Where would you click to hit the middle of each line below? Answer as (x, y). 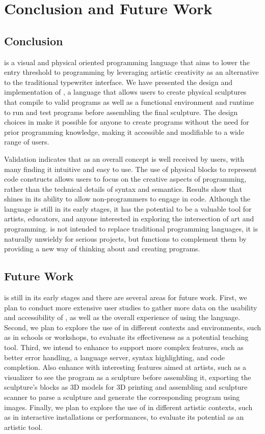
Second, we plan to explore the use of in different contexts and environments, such (133, 327)
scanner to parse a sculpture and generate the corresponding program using (122, 397)
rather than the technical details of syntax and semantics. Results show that (123, 189)
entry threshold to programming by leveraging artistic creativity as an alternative (131, 72)
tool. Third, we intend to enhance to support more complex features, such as (124, 347)
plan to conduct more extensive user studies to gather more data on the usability (131, 307)
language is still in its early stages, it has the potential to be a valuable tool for (128, 208)
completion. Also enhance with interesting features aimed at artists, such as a (125, 367)
